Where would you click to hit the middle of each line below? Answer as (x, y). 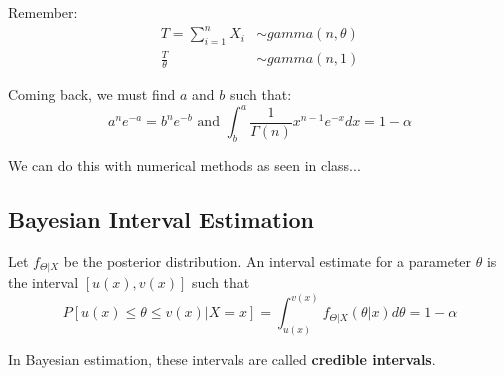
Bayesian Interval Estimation (161, 219)
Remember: (43, 12)
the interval (43, 282)
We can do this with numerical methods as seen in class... (184, 165)
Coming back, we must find (92, 94)
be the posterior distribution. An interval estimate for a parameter (267, 260)
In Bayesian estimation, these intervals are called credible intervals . (222, 359)
